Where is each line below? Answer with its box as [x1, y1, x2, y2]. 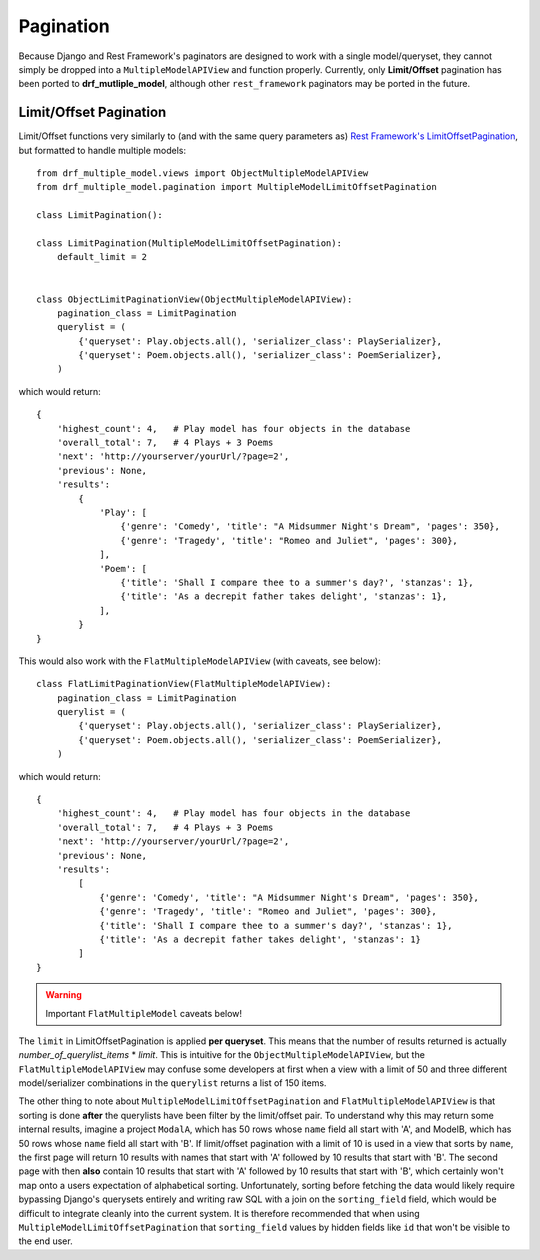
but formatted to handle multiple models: [18, 144, 187, 156]
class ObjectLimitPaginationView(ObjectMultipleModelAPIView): [36, 293, 353, 305]
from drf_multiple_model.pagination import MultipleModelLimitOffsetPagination [36, 181, 437, 193]
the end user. [18, 1235, 74, 1247]
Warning [45, 989, 82, 1001]
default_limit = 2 [56, 251, 148, 263]
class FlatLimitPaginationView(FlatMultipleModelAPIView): [36, 678, 332, 690]
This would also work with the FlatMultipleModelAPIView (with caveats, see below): [18, 655, 381, 667]
